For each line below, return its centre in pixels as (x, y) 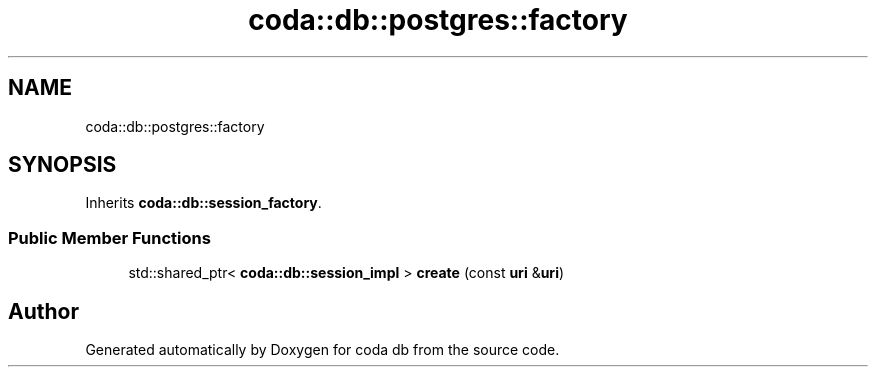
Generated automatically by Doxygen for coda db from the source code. (322, 350)
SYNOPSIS (62, 165)
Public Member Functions (109, 237)
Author (43, 311)
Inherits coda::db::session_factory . (203, 203)
